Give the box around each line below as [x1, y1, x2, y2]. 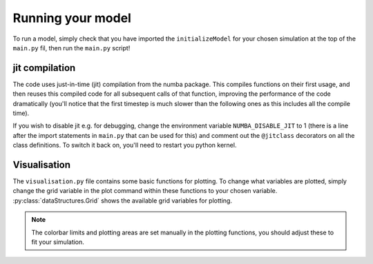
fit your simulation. [31, 238, 84, 246]
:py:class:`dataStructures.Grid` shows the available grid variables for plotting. [12, 196, 233, 205]
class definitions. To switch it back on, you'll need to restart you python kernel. [12, 141, 237, 150]
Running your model [12, 10, 131, 26]
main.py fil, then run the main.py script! [12, 43, 131, 52]
